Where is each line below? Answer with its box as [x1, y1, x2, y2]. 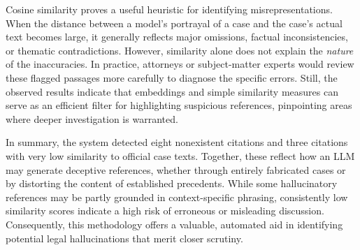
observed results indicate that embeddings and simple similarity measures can [6, 84, 338, 98]
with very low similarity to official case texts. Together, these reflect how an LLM [6, 148, 355, 163]
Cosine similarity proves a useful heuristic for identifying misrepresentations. [6, 2, 333, 16]
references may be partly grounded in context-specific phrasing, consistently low [6, 189, 348, 204]
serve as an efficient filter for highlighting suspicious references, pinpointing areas [6, 98, 352, 112]
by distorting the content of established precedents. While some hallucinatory [6, 176, 338, 191]
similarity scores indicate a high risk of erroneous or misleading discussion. [6, 203, 324, 218]
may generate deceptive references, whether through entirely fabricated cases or [6, 162, 346, 177]
